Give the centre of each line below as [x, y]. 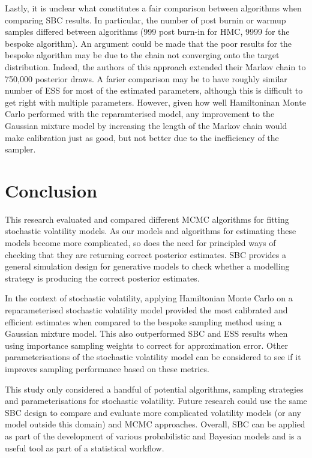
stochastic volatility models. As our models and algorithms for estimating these [151, 231]
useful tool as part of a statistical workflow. [85, 447]
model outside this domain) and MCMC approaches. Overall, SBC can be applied [155, 424]
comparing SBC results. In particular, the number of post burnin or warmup [145, 20]
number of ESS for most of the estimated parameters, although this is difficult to [154, 90]
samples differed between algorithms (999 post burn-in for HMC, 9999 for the [147, 32]
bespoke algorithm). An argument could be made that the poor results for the [148, 43]
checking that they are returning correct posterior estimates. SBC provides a [146, 254]
